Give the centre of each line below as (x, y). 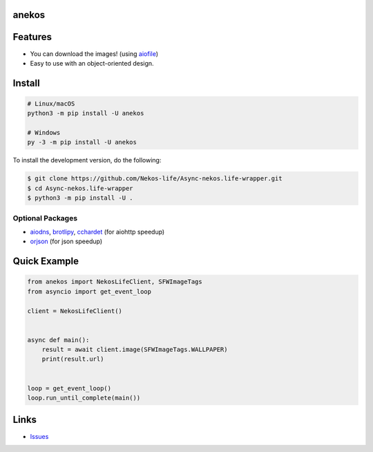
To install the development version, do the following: (87, 160)
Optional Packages (45, 218)
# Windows (44, 133)
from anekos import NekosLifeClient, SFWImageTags (115, 282)
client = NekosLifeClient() (75, 311)
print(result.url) (73, 359)
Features (32, 37)
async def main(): (58, 340)
